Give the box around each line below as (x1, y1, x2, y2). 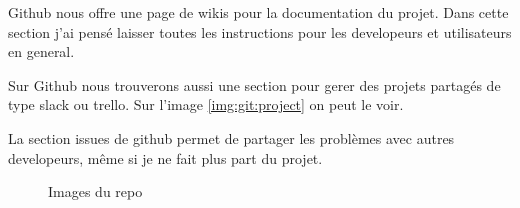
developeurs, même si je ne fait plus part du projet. (8, 147, 323, 168)
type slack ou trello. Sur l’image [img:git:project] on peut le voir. (8, 94, 404, 115)
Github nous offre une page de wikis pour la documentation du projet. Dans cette (8, 2, 509, 22)
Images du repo (48, 181, 143, 202)
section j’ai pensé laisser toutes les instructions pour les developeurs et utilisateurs (8, 21, 512, 42)
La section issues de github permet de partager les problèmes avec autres (8, 127, 455, 148)
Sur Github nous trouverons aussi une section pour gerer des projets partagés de (8, 74, 501, 95)
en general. (8, 41, 75, 62)
